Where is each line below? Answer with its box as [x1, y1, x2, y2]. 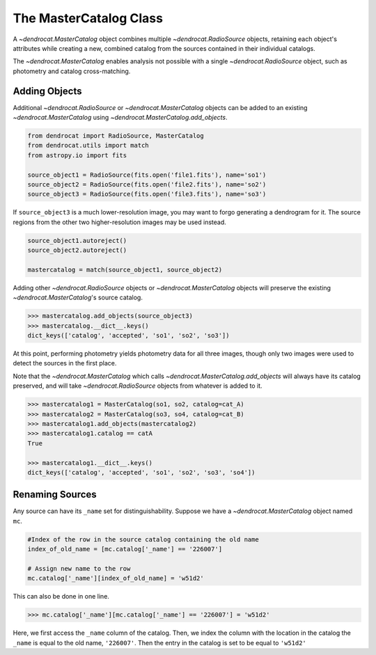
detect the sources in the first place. [13, 359, 117, 368]
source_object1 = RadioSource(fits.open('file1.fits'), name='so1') [27, 171, 267, 179]
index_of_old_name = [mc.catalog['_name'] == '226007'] [27, 545, 223, 553]
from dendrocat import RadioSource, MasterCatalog [27, 132, 205, 139]
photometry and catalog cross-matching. [13, 67, 131, 75]
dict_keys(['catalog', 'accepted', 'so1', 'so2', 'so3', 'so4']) [27, 468, 256, 476]
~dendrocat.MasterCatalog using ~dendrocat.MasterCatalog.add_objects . [13, 113, 228, 122]
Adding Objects [13, 85, 82, 97]
